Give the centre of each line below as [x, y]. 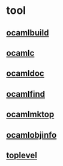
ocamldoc [25, 74]
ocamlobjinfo [31, 135]
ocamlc [20, 53]
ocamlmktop [30, 115]
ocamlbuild [28, 33]
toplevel [22, 155]
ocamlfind [26, 94]
